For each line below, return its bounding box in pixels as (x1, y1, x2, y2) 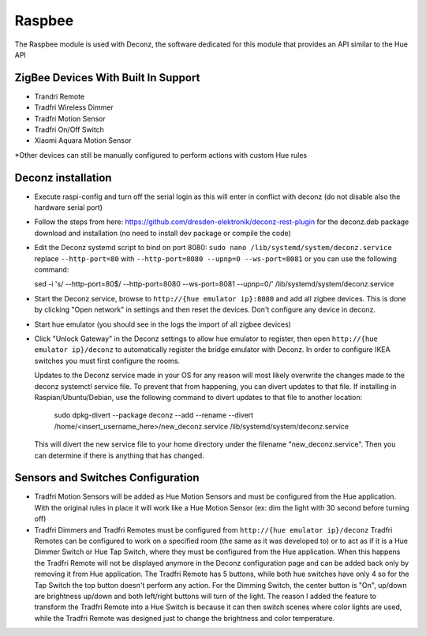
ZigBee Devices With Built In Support (14, 71, 200, 84)
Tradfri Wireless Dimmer (34, 103, 114, 112)
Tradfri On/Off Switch (34, 125, 104, 134)
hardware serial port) (34, 203, 103, 212)
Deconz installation (14, 170, 112, 185)
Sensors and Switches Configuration (14, 471, 200, 484)
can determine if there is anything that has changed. (34, 451, 204, 460)
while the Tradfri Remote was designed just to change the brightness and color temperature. (34, 613, 335, 623)
